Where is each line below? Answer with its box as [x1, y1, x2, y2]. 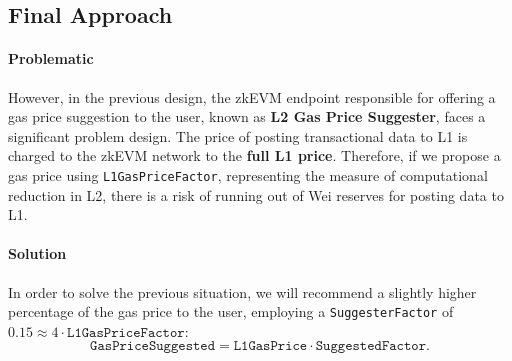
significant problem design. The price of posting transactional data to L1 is [8, 125, 468, 146]
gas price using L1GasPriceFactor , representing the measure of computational [8, 164, 488, 185]
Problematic [8, 48, 94, 69]
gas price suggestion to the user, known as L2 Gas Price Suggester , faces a [8, 106, 486, 127]
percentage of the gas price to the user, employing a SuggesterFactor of [8, 301, 454, 322]
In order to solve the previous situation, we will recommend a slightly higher [8, 281, 477, 302]
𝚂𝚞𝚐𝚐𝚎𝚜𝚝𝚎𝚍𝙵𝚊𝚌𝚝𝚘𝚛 [315, 339, 426, 354]
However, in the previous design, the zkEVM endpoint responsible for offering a [8, 86, 496, 107]
